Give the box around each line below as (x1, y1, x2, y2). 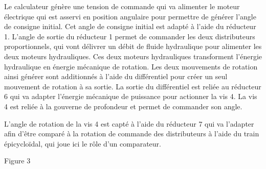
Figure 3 (4, 155, 31, 166)
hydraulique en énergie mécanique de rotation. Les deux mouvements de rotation (4, 61, 258, 71)
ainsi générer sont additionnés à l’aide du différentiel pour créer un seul (4, 71, 228, 82)
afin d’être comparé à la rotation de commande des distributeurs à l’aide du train (4, 128, 259, 139)
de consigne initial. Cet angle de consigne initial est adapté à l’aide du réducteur (4, 21, 256, 32)
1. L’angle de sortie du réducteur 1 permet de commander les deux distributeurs (4, 31, 255, 41)
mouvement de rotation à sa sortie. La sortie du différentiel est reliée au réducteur (4, 81, 261, 91)
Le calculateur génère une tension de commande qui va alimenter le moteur (4, 1, 240, 11)
